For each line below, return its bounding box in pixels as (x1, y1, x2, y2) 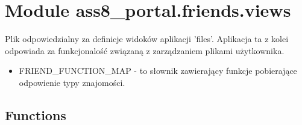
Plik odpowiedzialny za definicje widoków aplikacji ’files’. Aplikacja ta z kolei (5, 32, 289, 45)
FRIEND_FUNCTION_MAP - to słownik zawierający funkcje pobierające (19, 64, 297, 77)
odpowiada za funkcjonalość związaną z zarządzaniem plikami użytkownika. (5, 44, 285, 56)
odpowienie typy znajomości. (19, 76, 125, 88)
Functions (5, 105, 66, 124)
